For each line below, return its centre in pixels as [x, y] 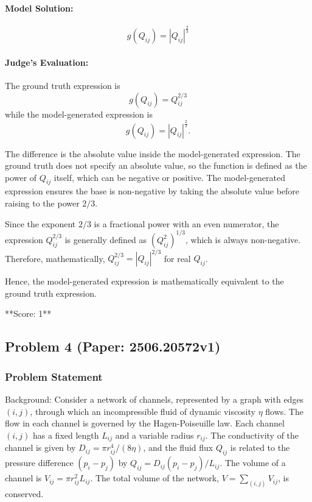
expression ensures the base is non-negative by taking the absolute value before [152, 191]
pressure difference [39, 463]
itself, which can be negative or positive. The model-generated [169, 177]
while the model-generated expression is [79, 114]
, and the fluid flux [178, 447]
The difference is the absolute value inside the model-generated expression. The [153, 153]
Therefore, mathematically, [55, 258]
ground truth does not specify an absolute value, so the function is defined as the [156, 165]
